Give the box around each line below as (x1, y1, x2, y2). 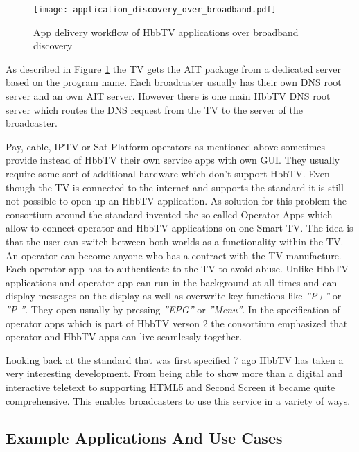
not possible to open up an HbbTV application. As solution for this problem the (6, 193, 347, 208)
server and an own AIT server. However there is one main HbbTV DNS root (6, 89, 331, 103)
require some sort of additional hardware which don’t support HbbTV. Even (6, 166, 330, 180)
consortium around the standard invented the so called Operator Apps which (6, 207, 333, 221)
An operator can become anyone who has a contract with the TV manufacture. (6, 247, 342, 262)
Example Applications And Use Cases (6, 427, 283, 449)
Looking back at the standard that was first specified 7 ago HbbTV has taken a (6, 352, 344, 367)
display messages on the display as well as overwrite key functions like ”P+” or (6, 288, 342, 303)
